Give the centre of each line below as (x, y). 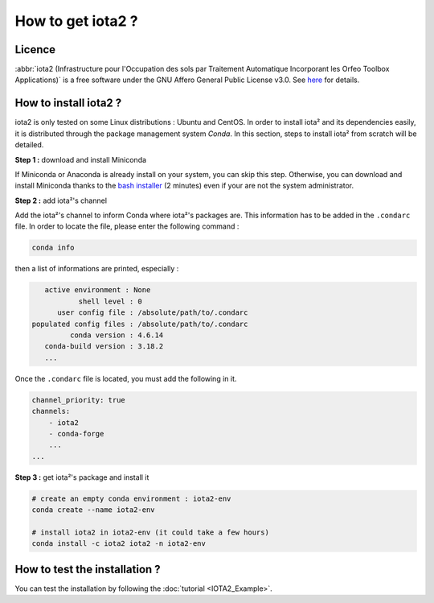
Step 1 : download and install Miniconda (81, 159)
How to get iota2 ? (76, 21)
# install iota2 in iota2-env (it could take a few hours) (150, 532)
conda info (53, 248)
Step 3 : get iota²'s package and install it (82, 477)
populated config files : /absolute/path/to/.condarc (140, 324)
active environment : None (98, 290)
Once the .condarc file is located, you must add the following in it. (126, 378)
